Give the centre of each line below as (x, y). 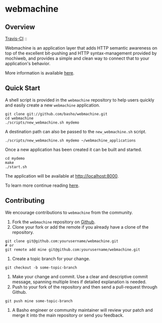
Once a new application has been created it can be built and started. (74, 149)
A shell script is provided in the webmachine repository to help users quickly (80, 100)
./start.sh (16, 167)
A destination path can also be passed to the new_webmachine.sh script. (76, 131)
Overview (20, 27)
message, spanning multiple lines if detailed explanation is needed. (79, 282)
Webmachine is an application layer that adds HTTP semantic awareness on (81, 48)
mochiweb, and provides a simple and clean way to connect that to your (77, 58)
